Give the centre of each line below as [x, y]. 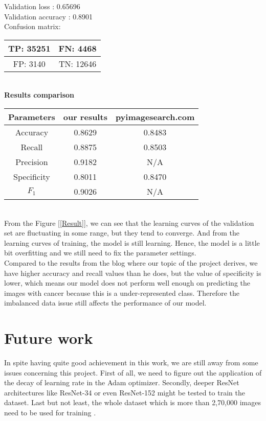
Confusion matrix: [32, 26]
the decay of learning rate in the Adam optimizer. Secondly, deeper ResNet [122, 382]
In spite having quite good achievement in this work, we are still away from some [131, 362]
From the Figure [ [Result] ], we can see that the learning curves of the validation [129, 223]
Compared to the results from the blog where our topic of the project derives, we [131, 262]
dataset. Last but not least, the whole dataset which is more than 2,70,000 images [132, 402]
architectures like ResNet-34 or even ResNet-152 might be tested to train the [125, 392]
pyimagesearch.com [155, 116]
